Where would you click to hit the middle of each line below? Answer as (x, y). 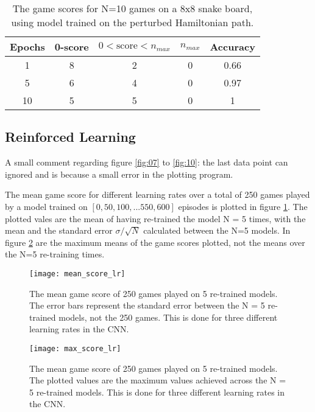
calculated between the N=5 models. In (217, 230)
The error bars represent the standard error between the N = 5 (147, 305)
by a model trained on (46, 206)
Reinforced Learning (70, 137)
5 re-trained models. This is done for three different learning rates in (157, 392)
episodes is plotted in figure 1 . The (243, 206)
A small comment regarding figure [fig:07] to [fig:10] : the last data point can (147, 162)
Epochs (27, 47)
